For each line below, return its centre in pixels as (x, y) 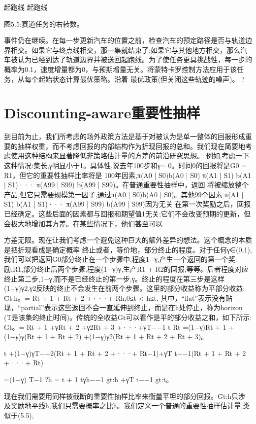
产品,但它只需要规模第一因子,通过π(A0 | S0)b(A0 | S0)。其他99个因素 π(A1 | (124, 194)
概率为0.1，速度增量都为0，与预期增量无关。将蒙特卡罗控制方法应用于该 (120, 69)
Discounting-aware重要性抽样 (102, 113)
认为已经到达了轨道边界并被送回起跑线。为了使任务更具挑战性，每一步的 (135, 59)
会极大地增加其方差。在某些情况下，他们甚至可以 (83, 223)
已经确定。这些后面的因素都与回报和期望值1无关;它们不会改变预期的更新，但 (127, 214)
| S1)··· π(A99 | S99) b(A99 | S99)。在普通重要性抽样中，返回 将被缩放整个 (127, 185)
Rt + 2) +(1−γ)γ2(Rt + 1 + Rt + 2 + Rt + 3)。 (133, 336)
